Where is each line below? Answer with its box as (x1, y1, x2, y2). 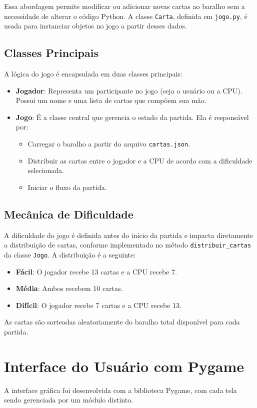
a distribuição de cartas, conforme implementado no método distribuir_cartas (4, 239, 251, 250)
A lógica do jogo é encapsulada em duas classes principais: (4, 68, 182, 79)
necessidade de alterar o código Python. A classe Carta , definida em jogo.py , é (4, 10, 247, 21)
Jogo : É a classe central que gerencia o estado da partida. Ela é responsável (15, 111, 249, 122)
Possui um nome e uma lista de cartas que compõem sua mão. (15, 95, 206, 105)
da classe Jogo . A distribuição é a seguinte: (4, 249, 136, 259)
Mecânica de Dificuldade (4, 206, 133, 221)
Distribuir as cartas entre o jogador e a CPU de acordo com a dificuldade (27, 155, 252, 165)
